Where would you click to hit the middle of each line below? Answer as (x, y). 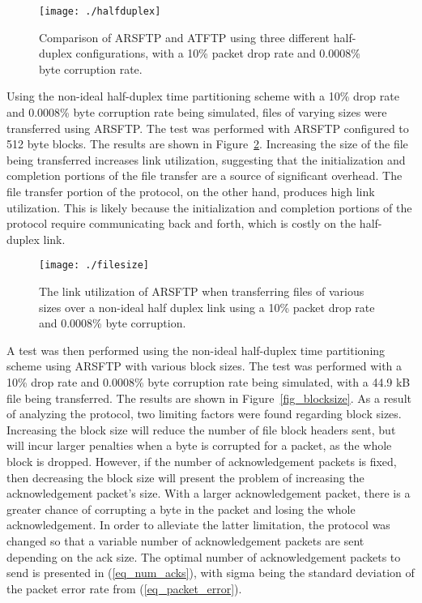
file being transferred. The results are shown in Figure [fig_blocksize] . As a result (209, 398)
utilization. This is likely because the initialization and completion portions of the (209, 207)
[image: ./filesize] (94, 265)
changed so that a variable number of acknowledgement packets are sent (185, 540)
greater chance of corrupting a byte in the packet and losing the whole (181, 509)
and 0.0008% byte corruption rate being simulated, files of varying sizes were (197, 112)
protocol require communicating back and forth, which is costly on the (181, 223)
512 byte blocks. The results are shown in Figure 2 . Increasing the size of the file (207, 144)
